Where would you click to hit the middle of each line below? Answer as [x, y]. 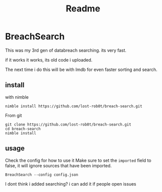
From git [14, 115]
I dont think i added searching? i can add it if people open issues [71, 184]
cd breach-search [23, 129]
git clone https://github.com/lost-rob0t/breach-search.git [68, 125]
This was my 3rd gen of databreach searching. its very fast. [66, 50]
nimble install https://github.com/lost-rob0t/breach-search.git [74, 106]
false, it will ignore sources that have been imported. [59, 165]
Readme [83, 9]
